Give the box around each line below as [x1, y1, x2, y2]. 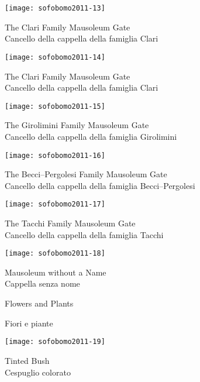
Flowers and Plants [5, 297, 74, 309]
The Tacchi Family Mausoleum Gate [5, 217, 136, 229]
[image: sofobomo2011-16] [5, 151, 105, 160]
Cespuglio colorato [5, 366, 71, 378]
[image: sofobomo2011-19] [5, 338, 105, 346]
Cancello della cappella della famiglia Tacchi [5, 228, 164, 240]
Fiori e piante [5, 316, 53, 329]
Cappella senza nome [5, 277, 80, 290]
